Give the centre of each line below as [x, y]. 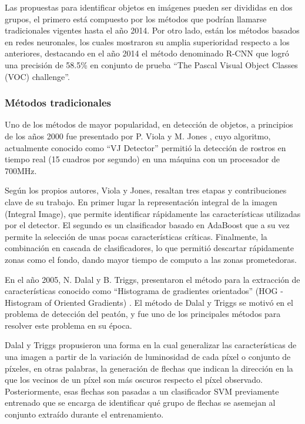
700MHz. [21, 170]
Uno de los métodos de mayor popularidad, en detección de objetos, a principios [149, 124]
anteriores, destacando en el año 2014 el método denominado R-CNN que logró [147, 53]
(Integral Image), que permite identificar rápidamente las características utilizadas [153, 213]
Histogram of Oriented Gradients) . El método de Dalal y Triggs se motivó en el [149, 302]
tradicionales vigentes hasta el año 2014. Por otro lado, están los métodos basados [152, 30]
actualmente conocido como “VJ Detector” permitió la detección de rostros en [145, 147]
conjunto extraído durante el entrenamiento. [84, 414]
